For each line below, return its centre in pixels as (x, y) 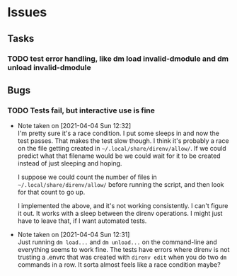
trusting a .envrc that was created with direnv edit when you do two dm (122, 257)
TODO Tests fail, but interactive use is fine (81, 110)
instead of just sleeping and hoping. (70, 163)
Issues (27, 12)
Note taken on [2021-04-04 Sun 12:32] (74, 126)
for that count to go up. (51, 192)
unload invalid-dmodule (49, 67)
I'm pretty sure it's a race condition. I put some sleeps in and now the (118, 133)
